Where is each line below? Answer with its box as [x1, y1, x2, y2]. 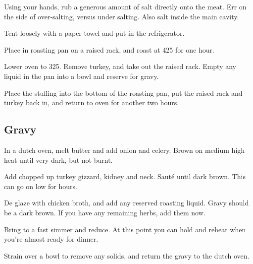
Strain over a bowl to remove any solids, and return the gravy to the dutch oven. [4, 250, 250, 261]
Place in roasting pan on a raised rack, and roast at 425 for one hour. [4, 44, 214, 55]
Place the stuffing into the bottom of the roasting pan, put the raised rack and [4, 87, 243, 98]
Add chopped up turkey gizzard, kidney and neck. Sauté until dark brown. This [4, 171, 246, 182]
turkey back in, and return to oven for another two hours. [4, 97, 179, 108]
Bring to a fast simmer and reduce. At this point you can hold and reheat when [4, 224, 246, 234]
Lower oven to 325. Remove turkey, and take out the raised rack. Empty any [4, 61, 236, 71]
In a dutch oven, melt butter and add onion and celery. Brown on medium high [4, 144, 245, 155]
